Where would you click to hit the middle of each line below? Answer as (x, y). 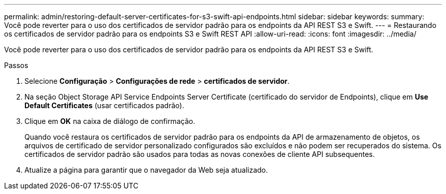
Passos (16, 65)
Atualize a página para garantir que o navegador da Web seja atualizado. (146, 170)
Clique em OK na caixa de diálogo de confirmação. (110, 121)
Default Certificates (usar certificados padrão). (104, 105)
